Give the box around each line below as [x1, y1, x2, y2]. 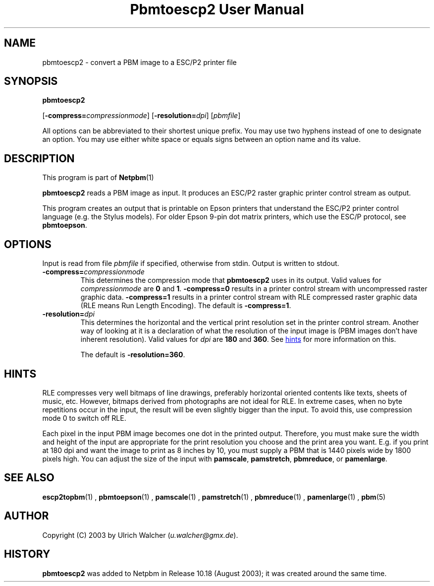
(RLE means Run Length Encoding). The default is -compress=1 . [80, 301, 291, 310]
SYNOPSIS [4, 75, 58, 88]
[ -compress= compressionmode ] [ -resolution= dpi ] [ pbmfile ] [42, 111, 241, 120]
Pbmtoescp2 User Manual [130, 1, 304, 18]
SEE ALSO [4, 471, 54, 484]
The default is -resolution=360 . [80, 350, 185, 359]
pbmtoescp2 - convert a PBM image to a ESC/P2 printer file [42, 58, 237, 66]
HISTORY [4, 548, 51, 561]
